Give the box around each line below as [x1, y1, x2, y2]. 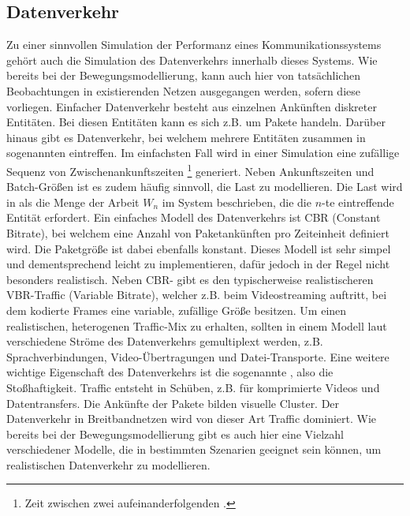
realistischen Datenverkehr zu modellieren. [6, 456, 211, 473]
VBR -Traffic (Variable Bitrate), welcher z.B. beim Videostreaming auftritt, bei [6, 286, 387, 303]
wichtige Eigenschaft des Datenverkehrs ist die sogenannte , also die [6, 364, 334, 380]
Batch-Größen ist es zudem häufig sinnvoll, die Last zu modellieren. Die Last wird [6, 178, 403, 195]
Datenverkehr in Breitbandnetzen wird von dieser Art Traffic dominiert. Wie [6, 410, 377, 427]
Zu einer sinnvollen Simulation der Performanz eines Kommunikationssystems [6, 36, 382, 53]
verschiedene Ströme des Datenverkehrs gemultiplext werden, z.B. [6, 333, 323, 350]
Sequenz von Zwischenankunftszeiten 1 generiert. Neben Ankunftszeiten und [6, 160, 375, 179]
